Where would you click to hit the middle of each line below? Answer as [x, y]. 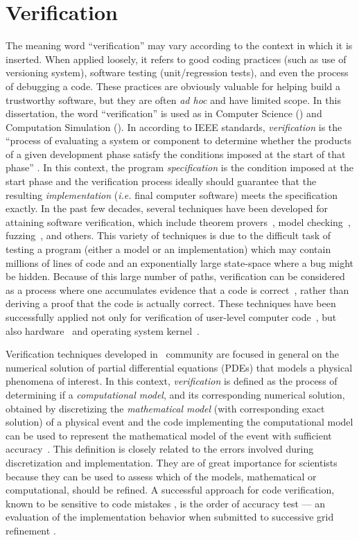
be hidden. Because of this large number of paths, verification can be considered [175, 276]
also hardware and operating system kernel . [103, 330]
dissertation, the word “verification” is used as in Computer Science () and [164, 113]
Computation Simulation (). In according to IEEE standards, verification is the [174, 127]
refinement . [31, 530]
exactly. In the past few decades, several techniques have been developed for [167, 208]
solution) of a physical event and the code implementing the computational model [179, 422]
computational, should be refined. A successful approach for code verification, [170, 490]
